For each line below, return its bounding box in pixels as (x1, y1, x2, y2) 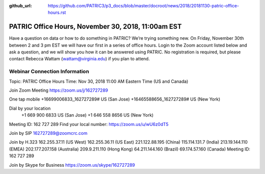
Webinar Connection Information (9, 68, 89, 75)
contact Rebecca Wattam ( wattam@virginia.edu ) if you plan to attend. (9, 56, 150, 62)
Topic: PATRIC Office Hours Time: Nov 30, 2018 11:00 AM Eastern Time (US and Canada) (9, 78, 188, 84)
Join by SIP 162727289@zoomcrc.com (9, 130, 88, 136)
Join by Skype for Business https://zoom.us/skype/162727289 (9, 162, 135, 168)
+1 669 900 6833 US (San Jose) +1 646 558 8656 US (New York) (21, 112, 154, 118)
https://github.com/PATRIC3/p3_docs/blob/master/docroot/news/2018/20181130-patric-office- (48, 3, 239, 8)
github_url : (9, 3, 32, 8)
